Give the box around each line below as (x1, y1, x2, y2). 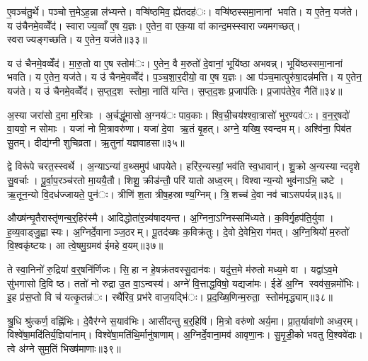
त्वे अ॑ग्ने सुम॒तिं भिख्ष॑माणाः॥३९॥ (7, 340, 121, 355)
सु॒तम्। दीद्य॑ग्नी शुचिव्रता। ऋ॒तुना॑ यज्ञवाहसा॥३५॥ (7, 134, 185, 149)
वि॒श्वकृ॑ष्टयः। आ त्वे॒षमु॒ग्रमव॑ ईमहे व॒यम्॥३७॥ (7, 238, 163, 253)
